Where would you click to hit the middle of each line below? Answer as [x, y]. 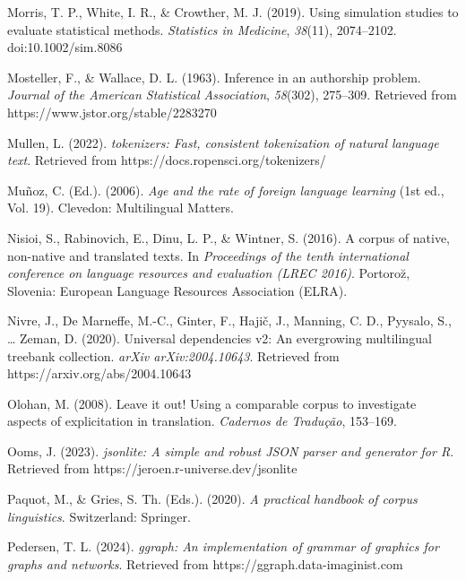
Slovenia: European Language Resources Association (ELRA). [177, 290]
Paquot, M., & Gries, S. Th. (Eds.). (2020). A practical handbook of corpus [212, 499]
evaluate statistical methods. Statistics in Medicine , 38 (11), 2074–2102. [202, 29]
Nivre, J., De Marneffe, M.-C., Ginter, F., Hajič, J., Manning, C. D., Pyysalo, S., [229, 320]
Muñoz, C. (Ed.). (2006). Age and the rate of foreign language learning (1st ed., [226, 190]
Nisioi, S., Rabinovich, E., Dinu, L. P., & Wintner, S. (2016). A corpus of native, [229, 237]
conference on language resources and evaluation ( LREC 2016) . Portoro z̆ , [209, 273]
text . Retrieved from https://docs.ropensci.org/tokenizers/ [167, 160]
